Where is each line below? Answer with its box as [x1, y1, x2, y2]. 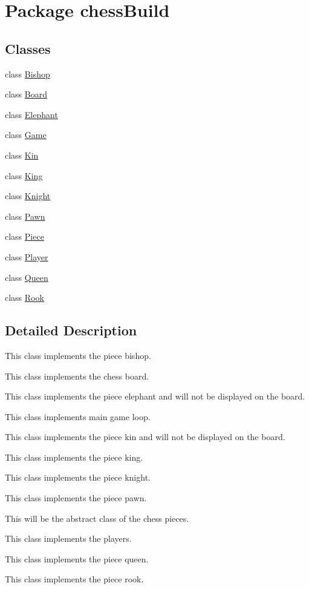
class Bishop [5, 67, 50, 80]
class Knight [5, 189, 51, 202]
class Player [5, 250, 48, 263]
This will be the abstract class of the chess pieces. [5, 512, 189, 524]
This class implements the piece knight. [5, 471, 151, 484]
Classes [5, 39, 51, 58]
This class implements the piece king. [5, 450, 143, 463]
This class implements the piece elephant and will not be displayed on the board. [5, 390, 305, 403]
